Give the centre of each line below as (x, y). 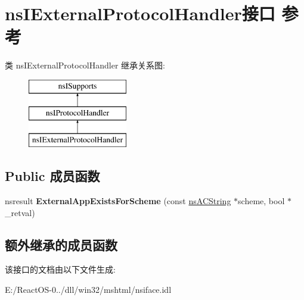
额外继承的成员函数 (61, 244)
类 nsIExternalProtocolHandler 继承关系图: (85, 65)
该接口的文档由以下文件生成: (60, 269)
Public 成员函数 (52, 176)
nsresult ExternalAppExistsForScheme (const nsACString (118, 201)
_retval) (20, 212)
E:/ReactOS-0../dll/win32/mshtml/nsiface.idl (88, 290)
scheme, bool (261, 201)
